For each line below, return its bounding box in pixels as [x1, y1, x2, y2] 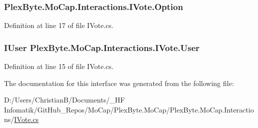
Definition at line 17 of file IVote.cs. [4, 20, 114, 30]
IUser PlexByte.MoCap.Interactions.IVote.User [4, 41, 200, 53]
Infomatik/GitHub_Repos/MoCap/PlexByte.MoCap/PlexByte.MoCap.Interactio [4, 104, 254, 114]
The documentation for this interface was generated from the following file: [4, 77, 234, 88]
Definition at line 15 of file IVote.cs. [4, 61, 114, 71]
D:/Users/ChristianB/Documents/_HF [4, 94, 125, 105]
